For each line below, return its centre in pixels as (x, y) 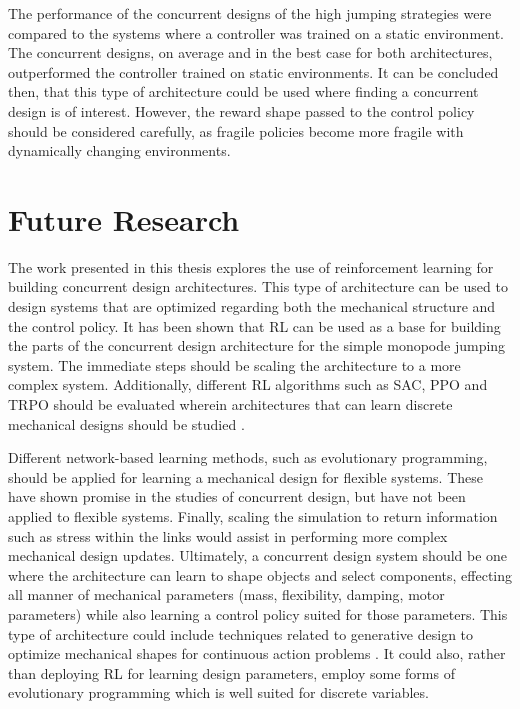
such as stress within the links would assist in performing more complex (228, 535)
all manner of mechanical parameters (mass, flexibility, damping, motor (226, 594)
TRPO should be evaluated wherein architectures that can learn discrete (230, 404)
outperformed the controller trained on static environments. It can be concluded (253, 71)
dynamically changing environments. (119, 150)
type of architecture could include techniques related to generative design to (241, 633)
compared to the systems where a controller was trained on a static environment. (256, 32)
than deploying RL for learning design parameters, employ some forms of (231, 672)
